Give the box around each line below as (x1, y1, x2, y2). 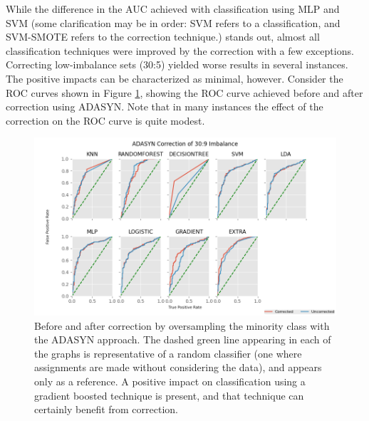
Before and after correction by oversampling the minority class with (34, 318, 330, 333)
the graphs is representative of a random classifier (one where (34, 345, 302, 360)
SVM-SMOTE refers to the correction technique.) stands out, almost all (6, 29, 320, 44)
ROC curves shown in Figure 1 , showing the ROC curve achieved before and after (6, 85, 363, 100)
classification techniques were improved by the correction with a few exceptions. (6, 43, 354, 58)
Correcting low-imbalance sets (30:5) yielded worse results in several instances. (6, 57, 348, 72)
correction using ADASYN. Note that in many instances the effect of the (6, 99, 323, 114)
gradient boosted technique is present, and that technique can (34, 388, 304, 402)
